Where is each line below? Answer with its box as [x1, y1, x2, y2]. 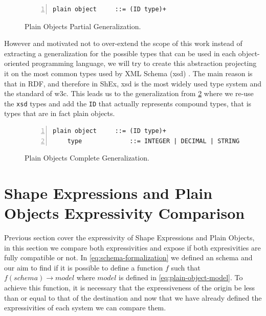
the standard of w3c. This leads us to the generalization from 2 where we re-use [4, 88, 254, 99]
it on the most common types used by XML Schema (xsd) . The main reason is [4, 67, 253, 78]
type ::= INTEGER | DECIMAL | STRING [67, 137, 240, 145]
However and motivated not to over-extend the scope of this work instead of [4, 38, 242, 49]
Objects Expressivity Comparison [4, 202, 245, 223]
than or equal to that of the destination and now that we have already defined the [4, 292, 262, 303]
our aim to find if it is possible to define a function [4, 262, 163, 273]
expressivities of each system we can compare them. [4, 302, 166, 313]
